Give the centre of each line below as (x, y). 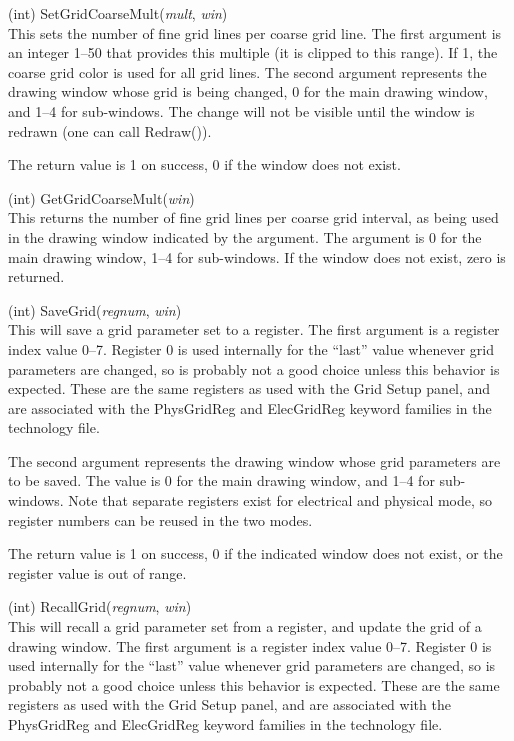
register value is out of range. (97, 572)
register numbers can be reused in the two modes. (160, 519)
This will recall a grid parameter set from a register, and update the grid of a (245, 626)
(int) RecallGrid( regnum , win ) (100, 606)
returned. (36, 276)
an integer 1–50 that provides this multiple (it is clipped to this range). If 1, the (253, 52)
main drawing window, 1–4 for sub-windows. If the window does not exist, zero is (257, 256)
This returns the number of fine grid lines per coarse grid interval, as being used (253, 217)
